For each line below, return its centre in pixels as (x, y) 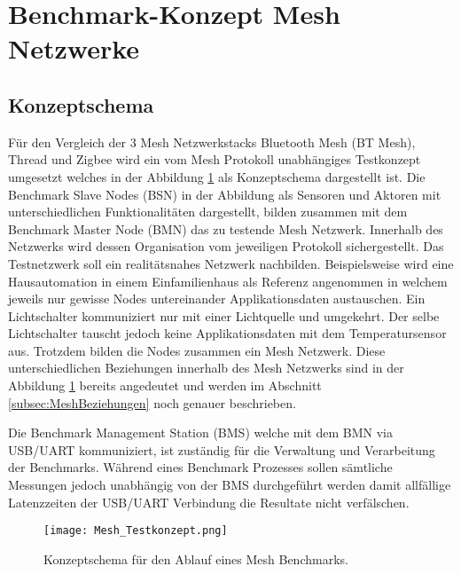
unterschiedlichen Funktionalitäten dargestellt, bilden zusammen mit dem (208, 212)
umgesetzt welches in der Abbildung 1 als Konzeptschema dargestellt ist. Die (217, 176)
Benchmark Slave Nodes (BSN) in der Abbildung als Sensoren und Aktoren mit (225, 194)
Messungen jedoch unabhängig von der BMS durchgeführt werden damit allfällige (230, 485)
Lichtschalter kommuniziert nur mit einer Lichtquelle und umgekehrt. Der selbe (224, 315)
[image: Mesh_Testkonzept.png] (136, 531)
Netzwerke (74, 48)
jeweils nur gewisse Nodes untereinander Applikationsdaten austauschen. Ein (217, 299)
